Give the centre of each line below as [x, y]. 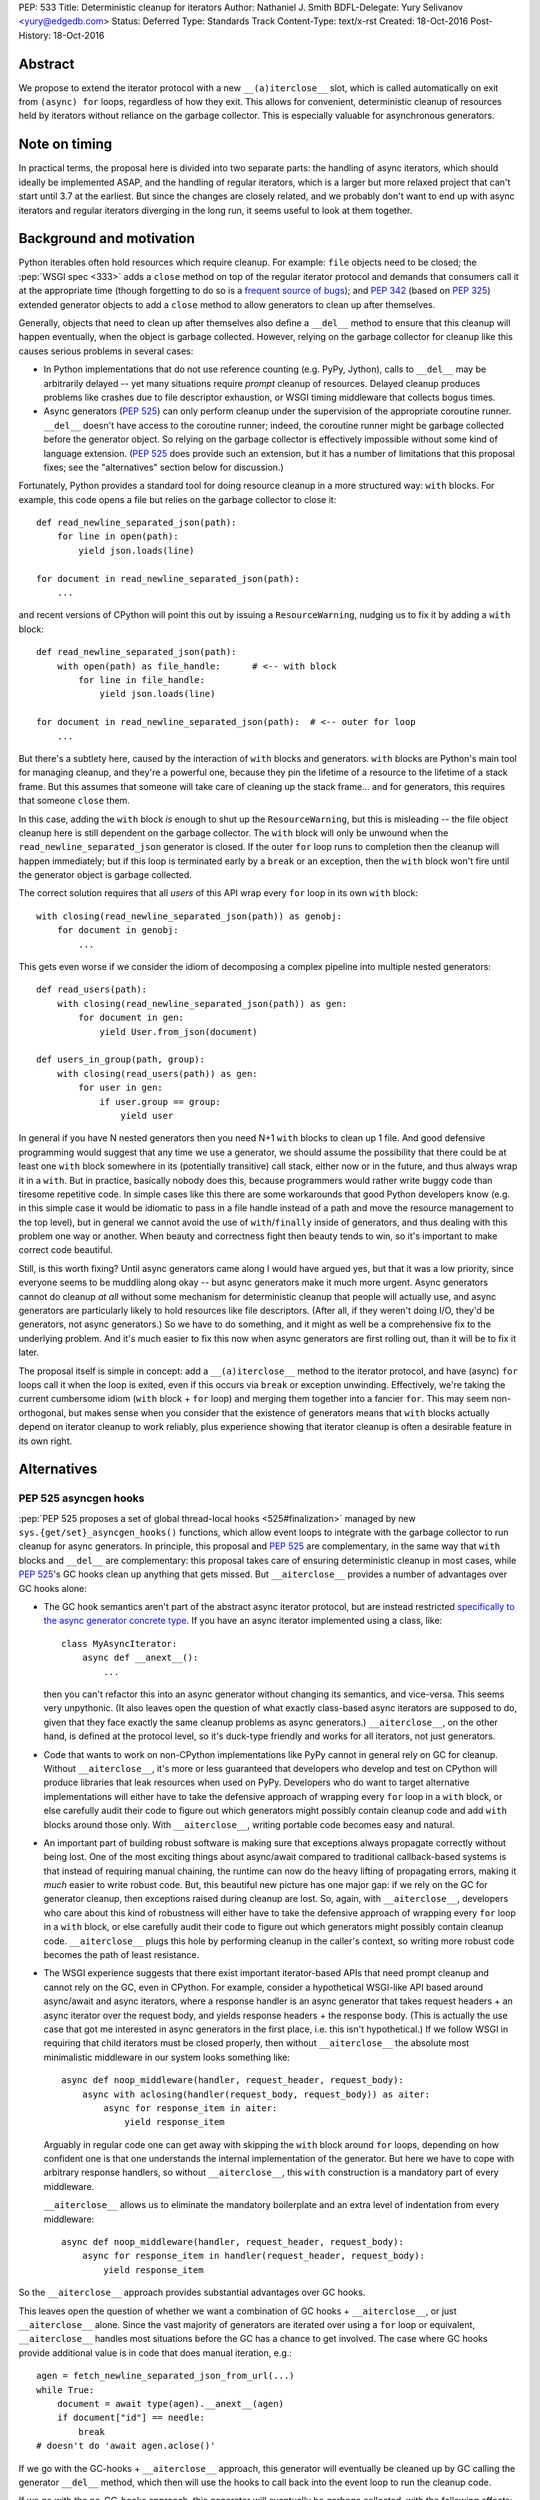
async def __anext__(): [140, 1658]
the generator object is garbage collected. [105, 875]
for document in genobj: [117, 930]
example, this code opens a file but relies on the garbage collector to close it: [177, 499]
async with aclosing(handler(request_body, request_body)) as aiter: [256, 2094]
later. [29, 1352]
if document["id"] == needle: [130, 2418]
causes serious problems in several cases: [106, 351]
